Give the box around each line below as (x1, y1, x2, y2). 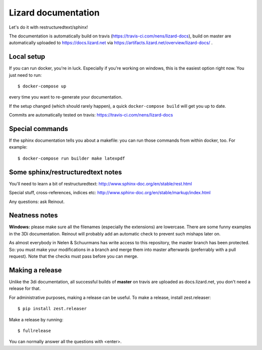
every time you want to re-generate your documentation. (9, 94, 123, 100)
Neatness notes (9, 211, 58, 219)
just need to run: (9, 72, 42, 78)
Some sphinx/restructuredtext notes (9, 168, 122, 176)
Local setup (9, 52, 46, 61)
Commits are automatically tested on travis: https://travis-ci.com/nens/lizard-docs (9, 112, 173, 118)
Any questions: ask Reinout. (9, 199, 65, 204)
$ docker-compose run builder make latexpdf (17, 155, 126, 161)
